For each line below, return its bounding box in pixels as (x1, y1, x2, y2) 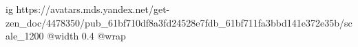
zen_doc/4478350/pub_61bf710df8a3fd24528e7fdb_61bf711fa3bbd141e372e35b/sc (6, 15, 352, 29)
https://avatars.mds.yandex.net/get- (16, 2, 170, 16)
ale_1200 (6, 29, 44, 43)
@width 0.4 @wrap (47, 29, 126, 43)
